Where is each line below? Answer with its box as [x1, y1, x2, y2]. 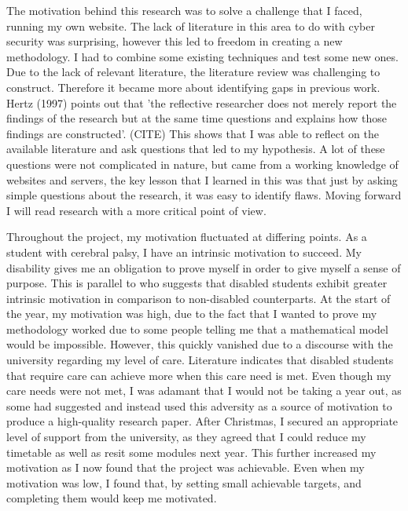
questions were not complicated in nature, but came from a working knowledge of [6, 155, 399, 172]
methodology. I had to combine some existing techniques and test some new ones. [6, 48, 399, 64]
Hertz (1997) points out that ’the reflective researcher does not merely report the [6, 94, 397, 111]
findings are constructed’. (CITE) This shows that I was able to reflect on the [6, 125, 380, 141]
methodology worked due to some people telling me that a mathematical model [6, 320, 388, 337]
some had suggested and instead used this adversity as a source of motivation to [6, 397, 392, 414]
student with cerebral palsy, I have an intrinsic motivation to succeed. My [6, 243, 362, 260]
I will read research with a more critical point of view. [6, 202, 266, 218]
